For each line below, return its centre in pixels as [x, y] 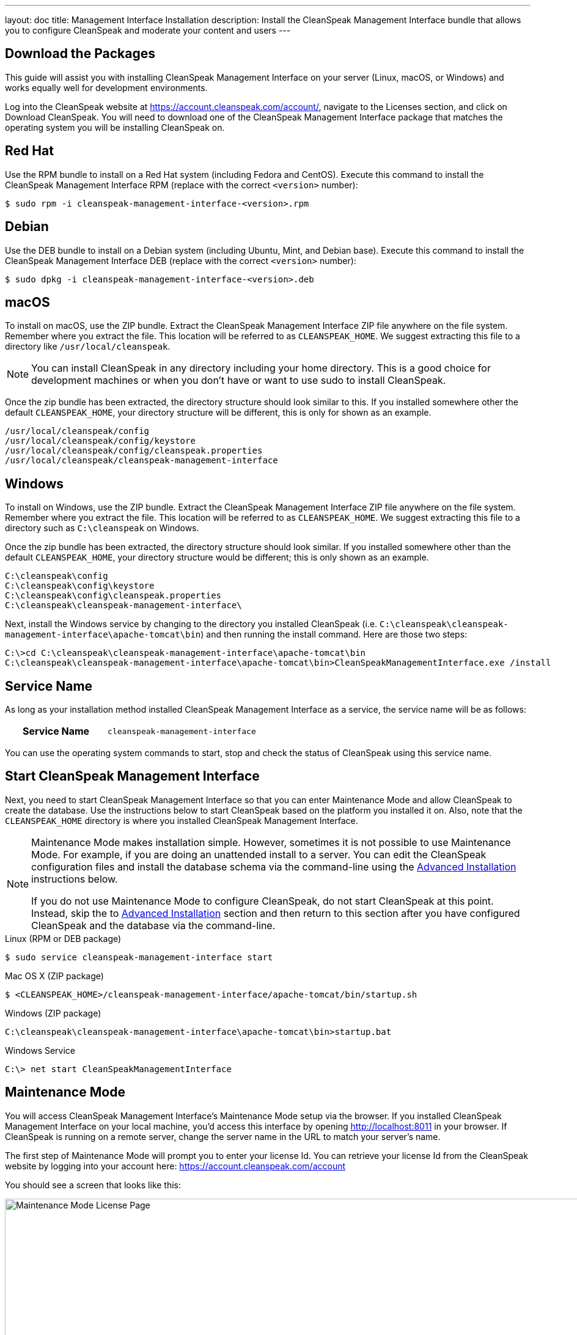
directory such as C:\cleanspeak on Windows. [102, 528]
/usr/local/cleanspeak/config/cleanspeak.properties [134, 451]
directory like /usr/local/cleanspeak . [88, 347]
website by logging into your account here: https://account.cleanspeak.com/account [175, 1166]
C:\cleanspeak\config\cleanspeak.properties [113, 596]
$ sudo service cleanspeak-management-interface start [139, 957]
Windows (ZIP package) [53, 1013]
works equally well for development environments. [106, 87]
